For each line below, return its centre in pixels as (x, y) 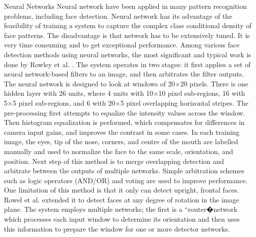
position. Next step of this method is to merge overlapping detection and (114, 161)
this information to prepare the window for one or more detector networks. (117, 228)
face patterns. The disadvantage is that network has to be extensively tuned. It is (127, 35)
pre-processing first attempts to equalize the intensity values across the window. (125, 112)
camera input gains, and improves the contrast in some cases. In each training (122, 132)
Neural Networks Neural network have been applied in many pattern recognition (126, 6)
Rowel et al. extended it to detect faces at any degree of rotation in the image (122, 199)
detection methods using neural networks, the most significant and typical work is (128, 54)
